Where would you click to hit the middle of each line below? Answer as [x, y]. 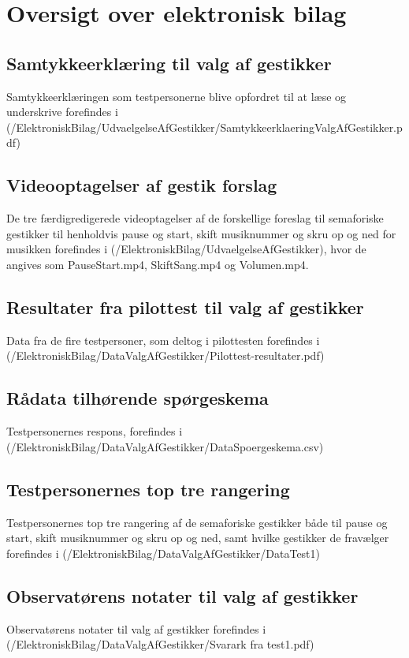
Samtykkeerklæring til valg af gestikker [169, 63]
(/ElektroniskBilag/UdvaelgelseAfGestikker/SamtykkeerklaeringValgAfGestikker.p [204, 127]
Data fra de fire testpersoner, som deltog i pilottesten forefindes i [163, 340]
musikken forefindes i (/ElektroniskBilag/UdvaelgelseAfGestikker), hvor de [186, 249]
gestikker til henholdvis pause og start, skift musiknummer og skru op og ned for [201, 233]
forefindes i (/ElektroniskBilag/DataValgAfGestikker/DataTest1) [164, 553]
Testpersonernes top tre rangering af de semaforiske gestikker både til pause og [197, 522]
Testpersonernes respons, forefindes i [95, 431]
